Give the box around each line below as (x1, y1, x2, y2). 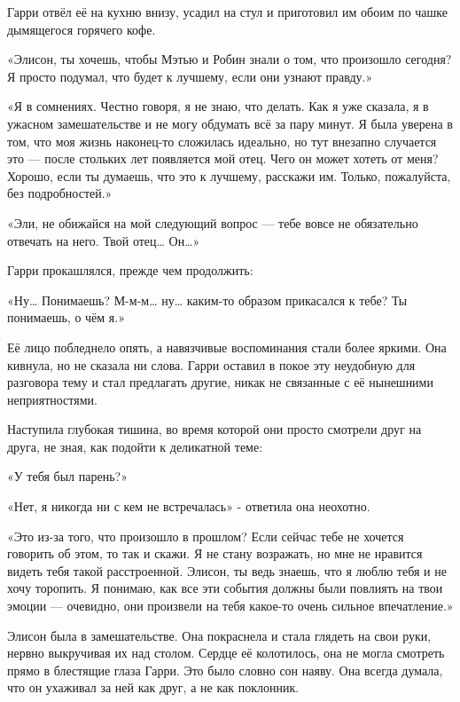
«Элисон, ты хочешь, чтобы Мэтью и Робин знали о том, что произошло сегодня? (7, 50, 452, 68)
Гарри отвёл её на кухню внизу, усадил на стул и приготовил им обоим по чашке (7, 3, 448, 20)
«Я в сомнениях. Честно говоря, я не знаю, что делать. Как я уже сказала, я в (7, 97, 429, 115)
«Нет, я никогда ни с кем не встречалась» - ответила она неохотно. (7, 497, 370, 516)
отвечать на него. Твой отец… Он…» (7, 231, 200, 249)
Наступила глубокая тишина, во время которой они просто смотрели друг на (7, 420, 422, 438)
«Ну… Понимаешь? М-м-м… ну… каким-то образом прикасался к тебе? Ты (7, 290, 408, 309)
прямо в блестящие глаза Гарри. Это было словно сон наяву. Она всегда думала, (7, 660, 443, 679)
